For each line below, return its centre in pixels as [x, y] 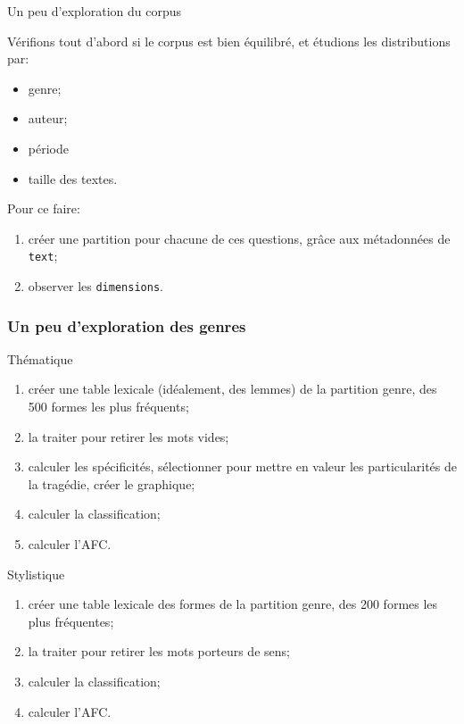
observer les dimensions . [95, 286]
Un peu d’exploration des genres [127, 325]
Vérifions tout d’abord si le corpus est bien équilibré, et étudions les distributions [229, 41]
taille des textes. [73, 178]
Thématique [40, 358]
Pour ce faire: [44, 208]
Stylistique [36, 574]
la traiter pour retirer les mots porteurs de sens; [159, 651]
